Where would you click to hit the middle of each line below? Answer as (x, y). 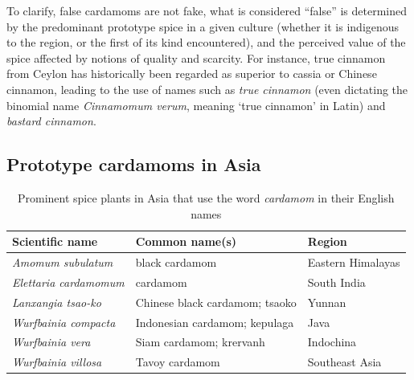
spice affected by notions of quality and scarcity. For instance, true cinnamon (196, 57)
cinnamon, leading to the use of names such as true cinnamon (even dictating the (207, 89)
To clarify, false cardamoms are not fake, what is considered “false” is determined (207, 10)
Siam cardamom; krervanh (200, 342)
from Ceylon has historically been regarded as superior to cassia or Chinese (192, 74)
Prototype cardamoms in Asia (134, 164)
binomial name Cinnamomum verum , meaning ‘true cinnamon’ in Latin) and (196, 105)
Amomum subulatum (63, 262)
